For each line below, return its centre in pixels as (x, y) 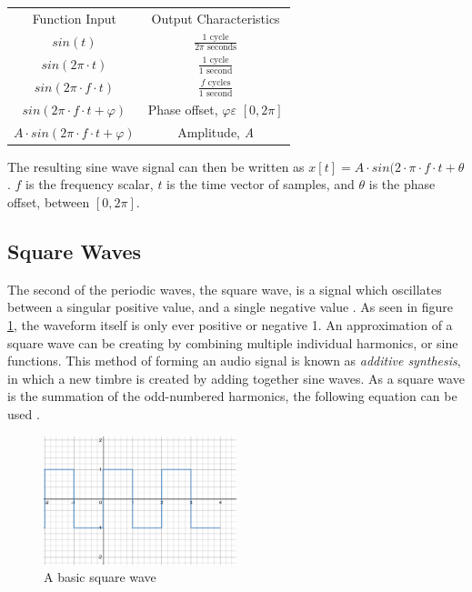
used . (24, 413)
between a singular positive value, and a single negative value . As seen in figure (231, 307)
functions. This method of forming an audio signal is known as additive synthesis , (234, 361)
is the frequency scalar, (90, 184)
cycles (219, 83)
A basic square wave (100, 577)
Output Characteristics (216, 18)
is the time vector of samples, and (261, 184)
